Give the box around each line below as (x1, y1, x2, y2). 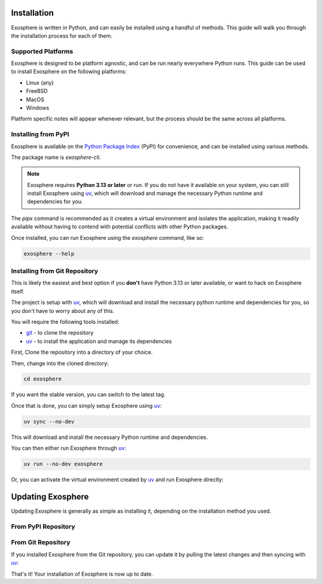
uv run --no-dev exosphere (23, 460, 103, 468)
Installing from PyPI (11, 130, 69, 139)
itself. (11, 288, 25, 295)
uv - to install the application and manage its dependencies (26, 338, 172, 345)
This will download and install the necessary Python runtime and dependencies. (11, 434, 208, 441)
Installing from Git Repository (11, 267, 99, 275)
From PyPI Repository (11, 522, 75, 531)
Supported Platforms (11, 47, 74, 55)
